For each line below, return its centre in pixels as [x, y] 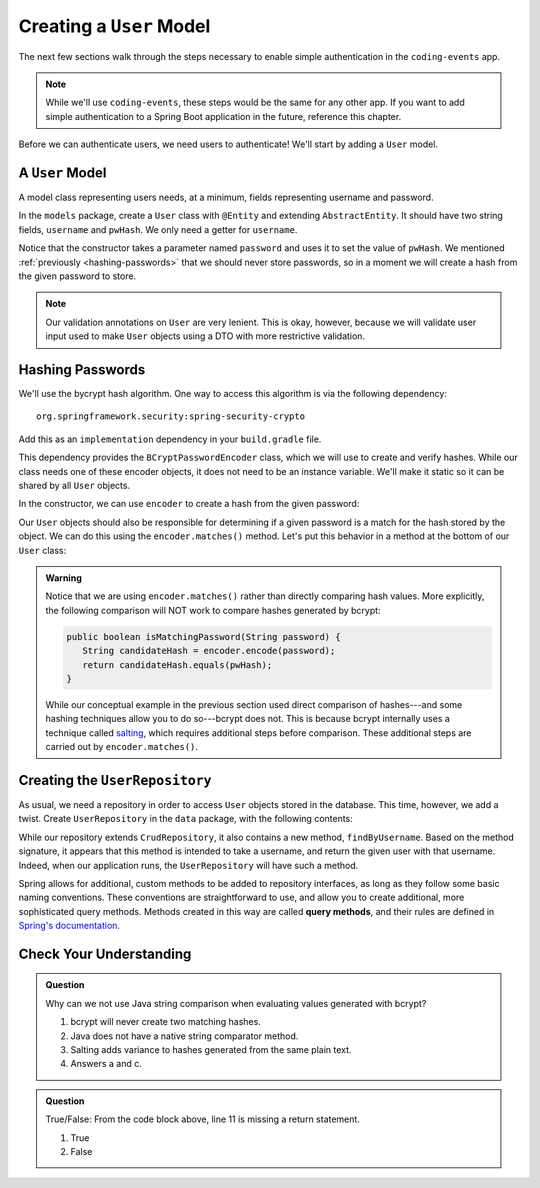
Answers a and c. [106, 1064]
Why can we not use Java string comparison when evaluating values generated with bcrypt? [236, 1003]
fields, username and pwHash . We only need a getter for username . [158, 229]
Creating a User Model [114, 26]
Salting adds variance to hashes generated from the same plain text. [211, 1050]
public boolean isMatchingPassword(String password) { [203, 636]
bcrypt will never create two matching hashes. [166, 1022]
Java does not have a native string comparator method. [184, 1036]
